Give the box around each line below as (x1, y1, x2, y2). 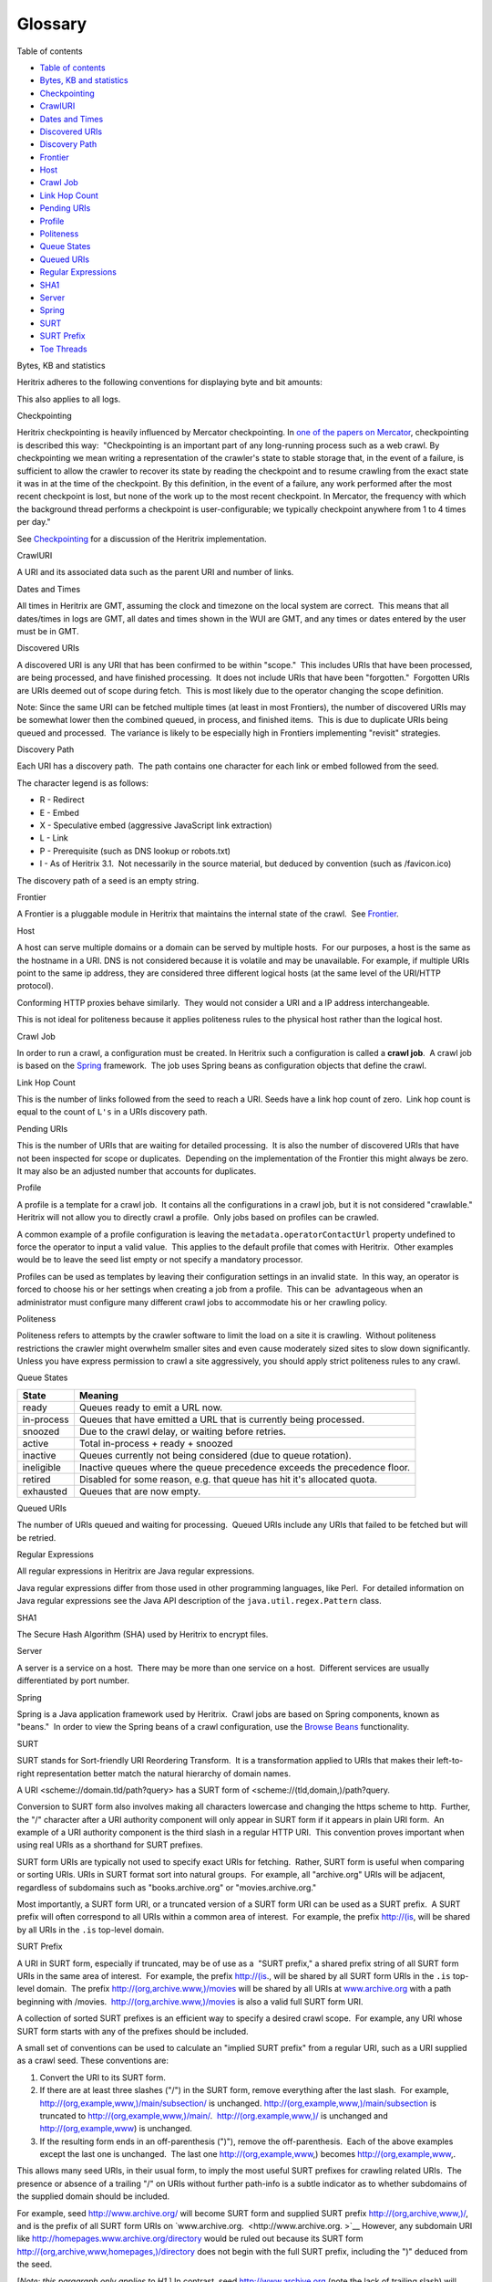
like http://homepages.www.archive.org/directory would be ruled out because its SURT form (16, 2233, 364, 2245)
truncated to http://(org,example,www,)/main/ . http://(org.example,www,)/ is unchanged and (39, 2109, 388, 2121)
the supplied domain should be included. (16, 2191, 170, 2202)
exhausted (22, 1484, 67, 1497)
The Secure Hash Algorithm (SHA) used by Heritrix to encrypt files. (16, 1629, 269, 1639)
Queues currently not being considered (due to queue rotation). (78, 1449, 352, 1461)
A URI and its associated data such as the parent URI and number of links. (16, 567, 294, 578)
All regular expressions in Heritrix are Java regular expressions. (16, 1565, 255, 1576)
